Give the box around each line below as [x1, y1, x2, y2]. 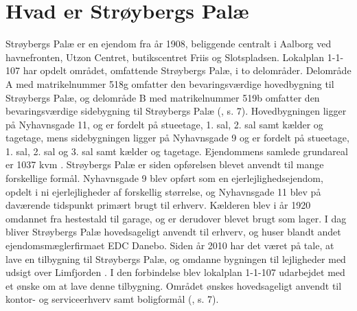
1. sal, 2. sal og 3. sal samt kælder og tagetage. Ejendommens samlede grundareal [5, 143, 348, 158]
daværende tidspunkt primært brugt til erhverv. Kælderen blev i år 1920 [5, 198, 311, 212]
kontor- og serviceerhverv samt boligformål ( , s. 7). [5, 292, 219, 306]
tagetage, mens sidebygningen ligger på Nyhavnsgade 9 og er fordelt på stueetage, [5, 130, 349, 145]
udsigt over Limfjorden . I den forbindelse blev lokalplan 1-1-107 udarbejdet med [5, 265, 345, 279]
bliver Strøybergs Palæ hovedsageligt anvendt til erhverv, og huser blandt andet [5, 224, 341, 239]
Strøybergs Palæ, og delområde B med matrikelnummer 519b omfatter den [5, 90, 320, 104]
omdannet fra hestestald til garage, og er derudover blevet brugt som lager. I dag [5, 211, 347, 225]
